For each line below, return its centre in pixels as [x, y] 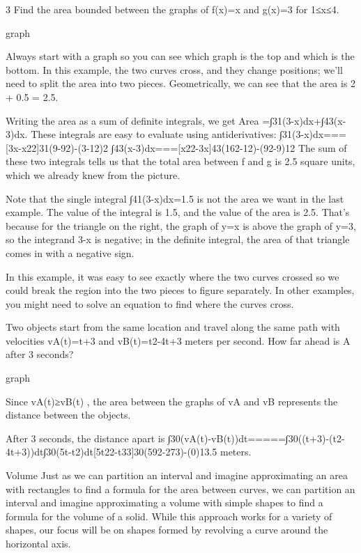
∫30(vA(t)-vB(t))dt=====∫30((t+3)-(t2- [256, 438]
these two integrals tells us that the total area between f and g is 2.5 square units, [180, 161]
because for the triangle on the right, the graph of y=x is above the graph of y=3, [181, 225]
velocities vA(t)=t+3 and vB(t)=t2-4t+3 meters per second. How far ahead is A [178, 340]
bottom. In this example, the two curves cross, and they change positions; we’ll [174, 69]
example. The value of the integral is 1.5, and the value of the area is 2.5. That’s [178, 212]
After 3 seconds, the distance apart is [85, 438]
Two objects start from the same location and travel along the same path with [173, 327]
